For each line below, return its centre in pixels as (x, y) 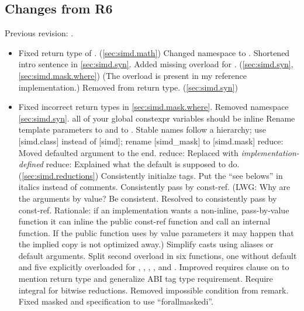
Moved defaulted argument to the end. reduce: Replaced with (128, 152)
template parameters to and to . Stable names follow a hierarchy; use (142, 129)
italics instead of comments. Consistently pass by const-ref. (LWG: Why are (154, 187)
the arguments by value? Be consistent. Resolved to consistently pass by (148, 198)
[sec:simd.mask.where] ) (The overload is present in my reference (133, 75)
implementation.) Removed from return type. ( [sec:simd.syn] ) (128, 87)
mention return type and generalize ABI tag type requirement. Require (146, 279)
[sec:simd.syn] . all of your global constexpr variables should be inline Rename (157, 118)
